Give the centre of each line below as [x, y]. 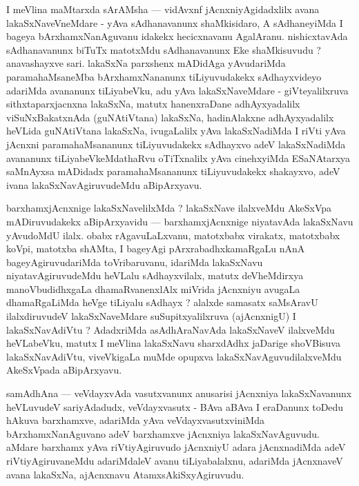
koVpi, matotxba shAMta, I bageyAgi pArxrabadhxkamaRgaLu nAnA [156, 249]
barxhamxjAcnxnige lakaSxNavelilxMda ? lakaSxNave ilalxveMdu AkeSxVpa [169, 208]
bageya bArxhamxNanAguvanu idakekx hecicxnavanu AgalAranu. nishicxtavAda [177, 36]
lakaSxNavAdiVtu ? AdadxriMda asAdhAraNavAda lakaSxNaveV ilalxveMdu [171, 329]
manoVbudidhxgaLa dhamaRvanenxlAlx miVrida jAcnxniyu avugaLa [153, 288]
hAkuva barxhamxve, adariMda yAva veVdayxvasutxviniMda [135, 420]
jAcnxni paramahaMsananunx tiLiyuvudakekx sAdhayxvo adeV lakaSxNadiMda [176, 144]
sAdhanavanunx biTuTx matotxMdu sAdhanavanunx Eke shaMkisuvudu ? [164, 49]
